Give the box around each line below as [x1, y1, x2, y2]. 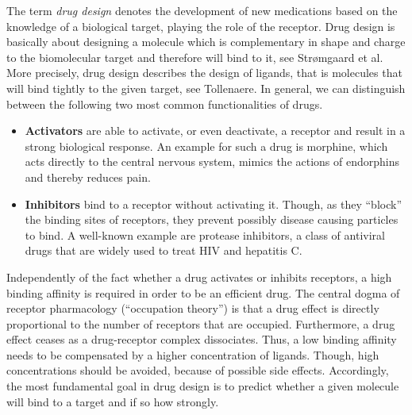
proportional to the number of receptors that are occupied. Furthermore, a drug [6, 315, 395, 332]
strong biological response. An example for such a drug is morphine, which [25, 137, 388, 154]
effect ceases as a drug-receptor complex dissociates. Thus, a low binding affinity [6, 331, 397, 348]
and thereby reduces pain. [25, 168, 151, 185]
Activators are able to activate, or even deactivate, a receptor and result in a [25, 122, 406, 139]
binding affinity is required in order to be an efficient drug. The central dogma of [6, 284, 400, 301]
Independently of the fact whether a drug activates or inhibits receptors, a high [6, 268, 392, 285]
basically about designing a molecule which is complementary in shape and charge [6, 33, 406, 50]
